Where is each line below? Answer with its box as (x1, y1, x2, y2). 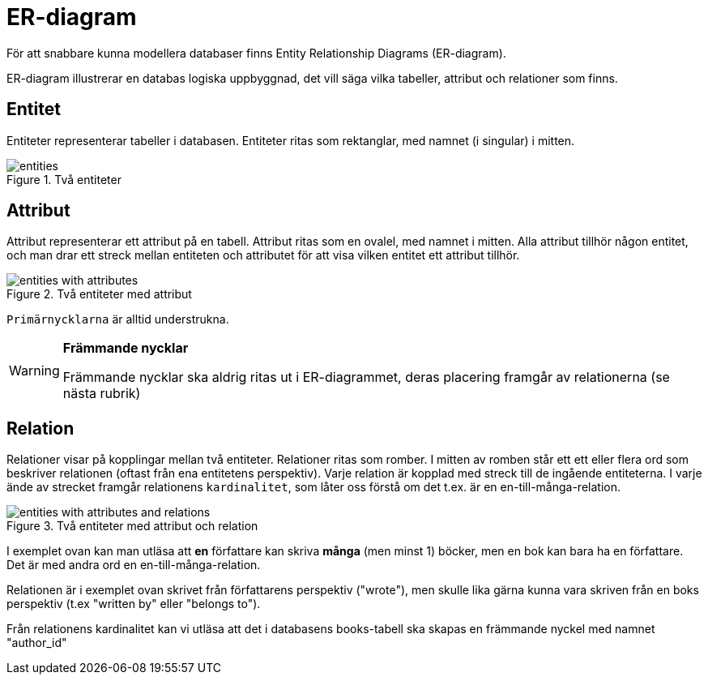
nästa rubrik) (62, 385, 141, 402)
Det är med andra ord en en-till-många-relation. (6, 558, 261, 572)
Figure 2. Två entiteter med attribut (6, 287, 192, 302)
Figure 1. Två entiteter (6, 172, 122, 186)
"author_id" (6, 636, 67, 650)
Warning (9, 362, 60, 379)
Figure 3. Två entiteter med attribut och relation (6, 519, 258, 533)
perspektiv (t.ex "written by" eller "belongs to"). (6, 597, 261, 611)
